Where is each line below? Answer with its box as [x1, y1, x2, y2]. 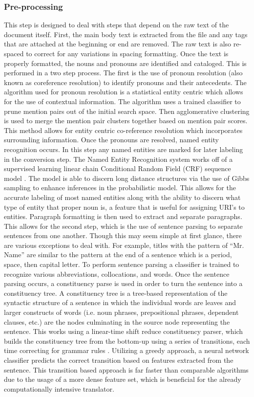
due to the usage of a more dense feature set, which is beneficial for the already [4, 374, 241, 384]
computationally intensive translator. [4, 383, 114, 394]
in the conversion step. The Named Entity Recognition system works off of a [4, 154, 233, 164]
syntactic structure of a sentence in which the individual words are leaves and [4, 297, 236, 308]
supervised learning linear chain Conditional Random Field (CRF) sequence [4, 163, 231, 174]
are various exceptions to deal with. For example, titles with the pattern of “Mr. [4, 240, 244, 250]
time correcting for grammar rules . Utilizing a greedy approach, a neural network [4, 345, 249, 355]
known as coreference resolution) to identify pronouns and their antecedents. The [4, 77, 247, 87]
